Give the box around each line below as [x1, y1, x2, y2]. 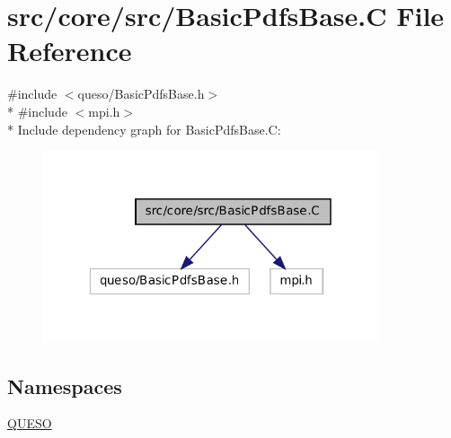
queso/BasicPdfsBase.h [77, 84, 205, 103]
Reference [7, 32, 132, 69]
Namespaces [7, 372, 122, 399]
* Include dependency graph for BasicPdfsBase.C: [7, 119, 281, 138]
